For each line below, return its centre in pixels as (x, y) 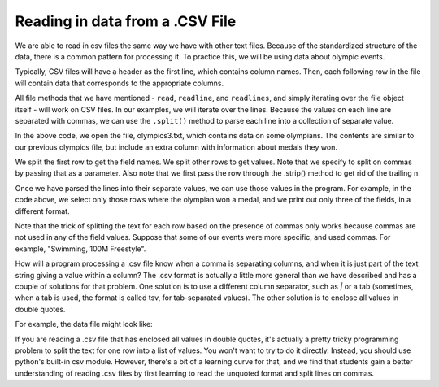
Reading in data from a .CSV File (126, 21)
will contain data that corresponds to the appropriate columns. (120, 83)
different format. (42, 211)
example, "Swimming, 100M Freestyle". (80, 249)
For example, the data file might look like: (84, 324)
